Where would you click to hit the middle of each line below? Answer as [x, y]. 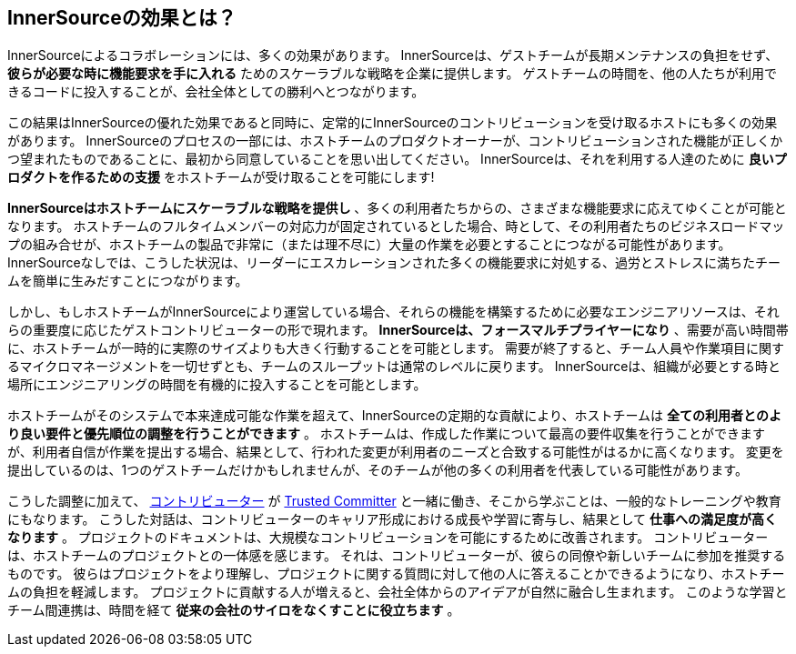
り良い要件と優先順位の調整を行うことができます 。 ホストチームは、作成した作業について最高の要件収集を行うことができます [387, 434]
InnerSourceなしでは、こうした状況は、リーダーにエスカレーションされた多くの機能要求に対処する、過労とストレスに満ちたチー [394, 263]
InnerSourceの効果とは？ [122, 18]
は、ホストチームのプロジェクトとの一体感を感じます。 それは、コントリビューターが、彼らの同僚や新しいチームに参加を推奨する [397, 556]
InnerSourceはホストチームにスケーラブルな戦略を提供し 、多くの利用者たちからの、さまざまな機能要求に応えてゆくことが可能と [397, 208]
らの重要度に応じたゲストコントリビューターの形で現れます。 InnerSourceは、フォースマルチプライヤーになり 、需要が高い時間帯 [398, 330]
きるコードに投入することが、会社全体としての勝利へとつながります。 [216, 92]
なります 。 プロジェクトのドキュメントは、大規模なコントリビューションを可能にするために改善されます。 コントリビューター [388, 538]
